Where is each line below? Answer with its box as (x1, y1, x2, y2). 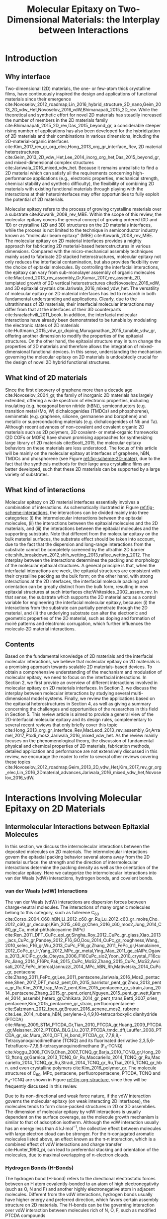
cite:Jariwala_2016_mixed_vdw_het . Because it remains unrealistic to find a (5, 165, 158, 171)
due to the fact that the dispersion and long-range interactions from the (5, 541, 152, 547)
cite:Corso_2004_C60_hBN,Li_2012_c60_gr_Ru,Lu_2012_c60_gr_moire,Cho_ (5, 916, 160, 922)
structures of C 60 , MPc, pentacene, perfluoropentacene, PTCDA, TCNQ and (5, 1070, 161, 1077)
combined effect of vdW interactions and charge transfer (5, 1141, 122, 1147)
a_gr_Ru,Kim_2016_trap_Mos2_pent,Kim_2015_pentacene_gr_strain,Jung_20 (5, 984, 161, 990)
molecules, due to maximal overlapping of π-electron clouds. (5, 1152, 130, 1158)
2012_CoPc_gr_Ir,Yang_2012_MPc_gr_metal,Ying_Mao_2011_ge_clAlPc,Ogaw (5, 948, 161, 954)
